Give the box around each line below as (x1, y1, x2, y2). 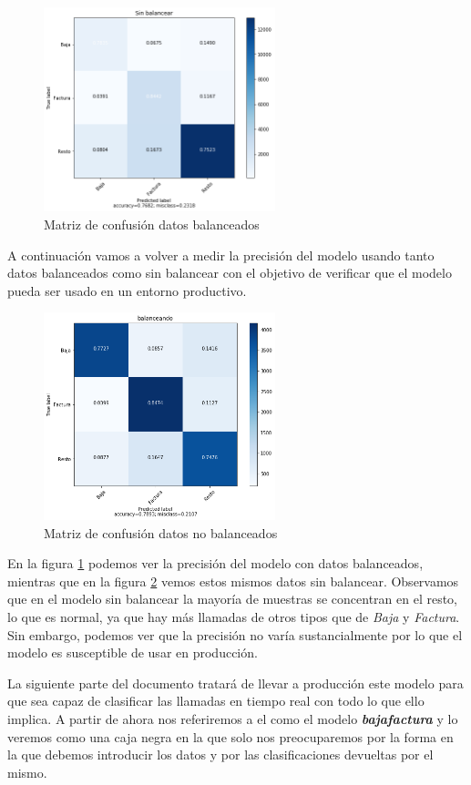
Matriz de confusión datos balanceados (44, 215, 260, 234)
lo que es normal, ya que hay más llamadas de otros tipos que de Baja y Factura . (7, 607, 460, 626)
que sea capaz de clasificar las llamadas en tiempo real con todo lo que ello (7, 691, 425, 710)
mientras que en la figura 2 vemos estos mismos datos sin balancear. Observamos (7, 571, 459, 590)
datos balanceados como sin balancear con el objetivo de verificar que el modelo (7, 263, 452, 282)
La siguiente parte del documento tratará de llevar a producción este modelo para (7, 673, 464, 692)
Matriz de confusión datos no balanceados (44, 523, 278, 542)
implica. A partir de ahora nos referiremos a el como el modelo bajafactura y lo (7, 709, 458, 728)
